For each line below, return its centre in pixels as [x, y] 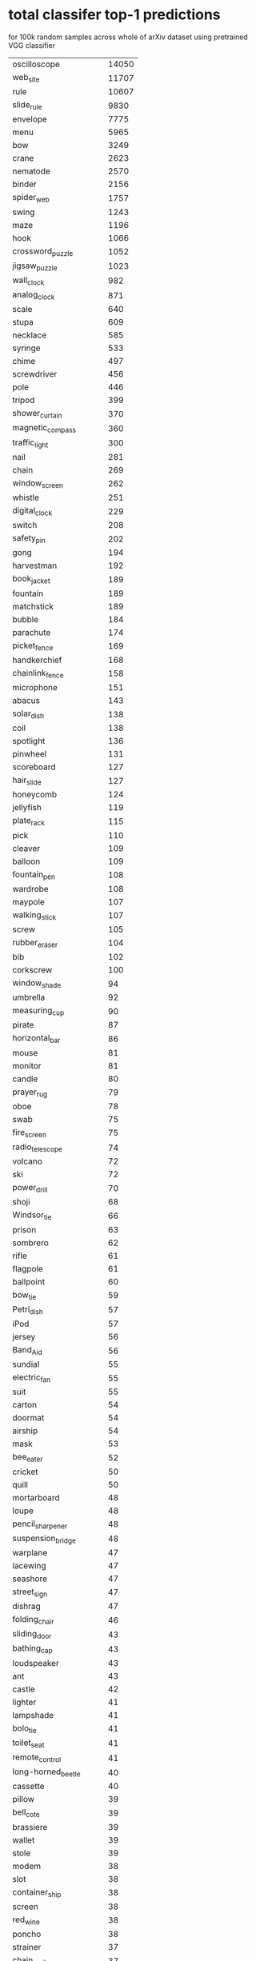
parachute [32, 632]
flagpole [28, 1268]
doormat [28, 1418]
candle [25, 1079]
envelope [30, 119]
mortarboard [36, 1497]
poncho [27, 1934]
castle [24, 1689]
